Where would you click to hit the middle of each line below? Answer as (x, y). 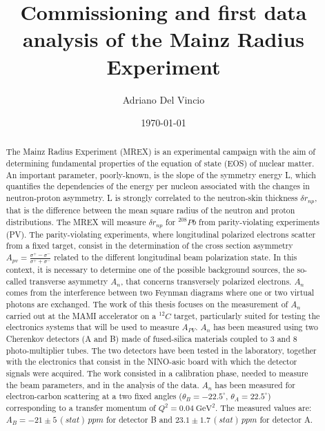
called (16, 281)
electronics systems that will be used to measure (92, 327)
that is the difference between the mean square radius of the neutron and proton (150, 210)
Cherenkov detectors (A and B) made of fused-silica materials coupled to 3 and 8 (151, 339)
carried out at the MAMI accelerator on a (81, 315)
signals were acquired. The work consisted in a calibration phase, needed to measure (157, 373)
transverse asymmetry (69, 281)
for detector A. (286, 419)
